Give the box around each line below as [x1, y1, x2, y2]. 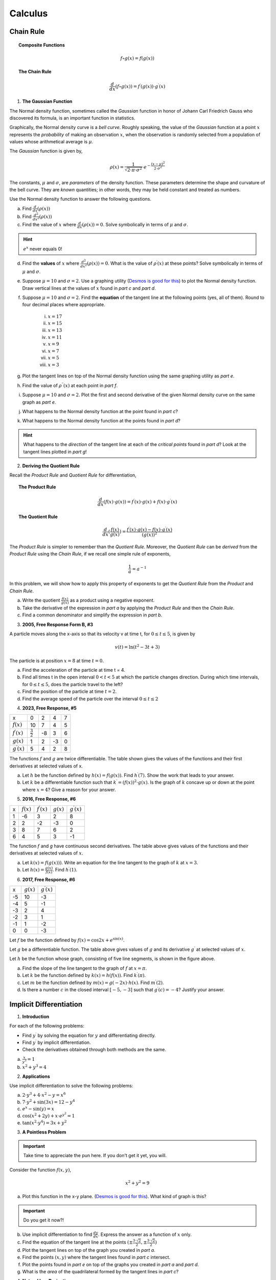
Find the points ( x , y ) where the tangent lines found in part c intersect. [22, 1254, 171, 1261]
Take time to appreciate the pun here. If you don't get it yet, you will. [23, 1153, 167, 1159]
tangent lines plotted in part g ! [23, 449, 87, 455]
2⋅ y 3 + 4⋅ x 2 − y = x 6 [22, 1091, 66, 1098]
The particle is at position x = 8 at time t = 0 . [9, 657, 104, 664]
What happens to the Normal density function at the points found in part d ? [22, 418, 181, 424]
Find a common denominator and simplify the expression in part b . [22, 612, 163, 618]
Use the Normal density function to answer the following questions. [9, 196, 152, 202]
